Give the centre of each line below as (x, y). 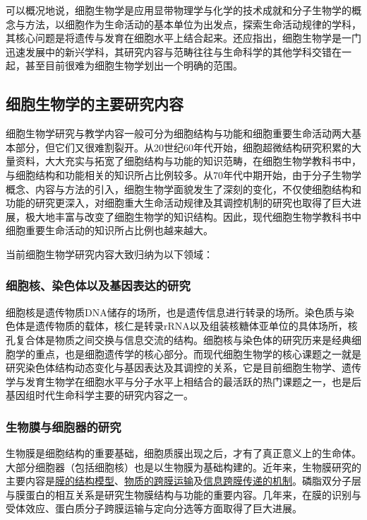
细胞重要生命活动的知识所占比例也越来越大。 (109, 230)
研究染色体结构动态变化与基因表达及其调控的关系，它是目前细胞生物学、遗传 (183, 368)
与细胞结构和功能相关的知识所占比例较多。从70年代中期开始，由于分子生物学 (183, 174)
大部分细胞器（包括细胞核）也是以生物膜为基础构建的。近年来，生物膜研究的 (183, 467)
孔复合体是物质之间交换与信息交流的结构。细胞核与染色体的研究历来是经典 (179, 339)
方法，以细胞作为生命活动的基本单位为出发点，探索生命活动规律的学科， (193, 24)
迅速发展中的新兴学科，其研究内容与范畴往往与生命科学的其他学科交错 (169, 51)
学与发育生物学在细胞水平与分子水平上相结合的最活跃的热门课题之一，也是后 (183, 381)
